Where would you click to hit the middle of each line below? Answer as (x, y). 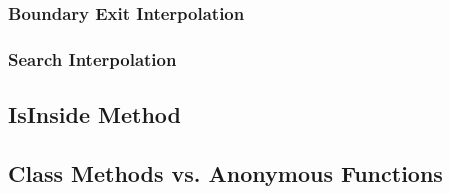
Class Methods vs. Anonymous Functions (225, 172)
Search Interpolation (92, 58)
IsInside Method (94, 114)
